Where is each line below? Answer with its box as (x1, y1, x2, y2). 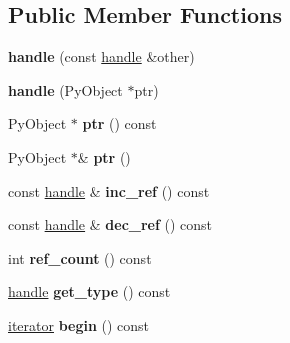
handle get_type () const (8, 281, 171, 302)
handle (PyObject (8, 79, 123, 100)
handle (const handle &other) (8, 46, 195, 67)
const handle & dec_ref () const (8, 214, 213, 235)
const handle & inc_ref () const (8, 180, 210, 201)
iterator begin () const (8, 314, 150, 335)
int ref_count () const (8, 247, 152, 268)
